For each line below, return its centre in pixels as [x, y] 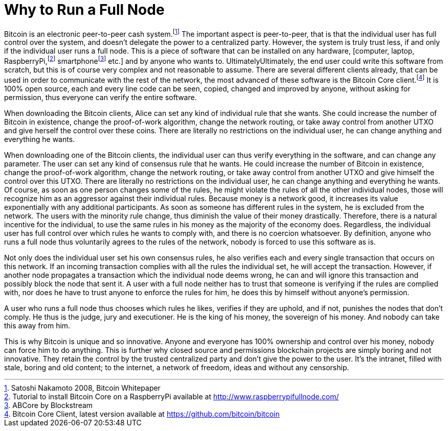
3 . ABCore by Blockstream [49, 405]
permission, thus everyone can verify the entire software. [100, 97]
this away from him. [37, 325]
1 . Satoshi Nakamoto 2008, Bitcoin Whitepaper [82, 388]
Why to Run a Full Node [84, 10]
